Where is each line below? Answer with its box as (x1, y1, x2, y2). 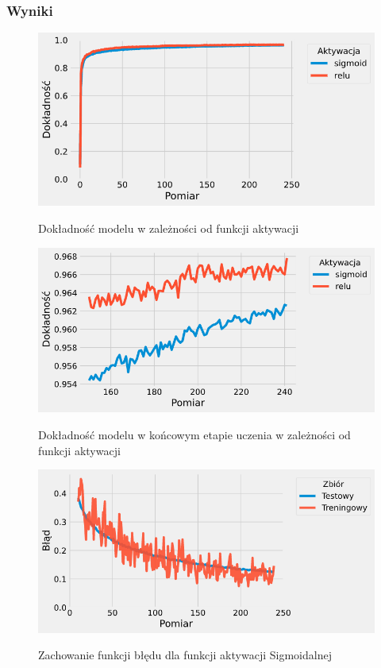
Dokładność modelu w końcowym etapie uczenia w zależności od (38, 427, 351, 443)
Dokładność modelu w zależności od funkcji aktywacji (38, 220, 299, 236)
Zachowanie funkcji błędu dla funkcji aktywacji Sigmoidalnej (38, 647, 332, 663)
